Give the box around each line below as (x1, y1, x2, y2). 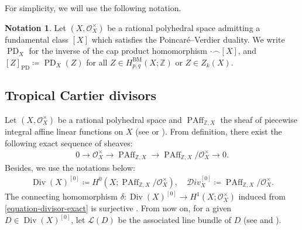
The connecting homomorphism (5, 190, 118, 202)
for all (86, 56, 108, 68)
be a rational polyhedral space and (57, 113, 182, 125)
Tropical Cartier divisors (5, 85, 157, 104)
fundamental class (5, 33, 69, 45)
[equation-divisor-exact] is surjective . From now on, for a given (5, 202, 232, 214)
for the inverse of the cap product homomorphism (29, 44, 207, 57)
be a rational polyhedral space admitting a (107, 21, 260, 33)
